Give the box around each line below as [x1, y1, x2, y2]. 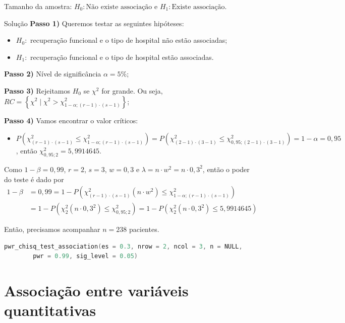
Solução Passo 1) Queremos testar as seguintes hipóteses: [4, 18, 184, 28]
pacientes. [129, 224, 159, 234]
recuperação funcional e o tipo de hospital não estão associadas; [30, 35, 227, 45]
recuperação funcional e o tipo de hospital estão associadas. [30, 51, 214, 62]
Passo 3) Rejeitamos [4, 85, 71, 96]
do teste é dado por [4, 174, 64, 184]
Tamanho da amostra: [4, 1, 72, 11]
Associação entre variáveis [4, 280, 189, 301]
